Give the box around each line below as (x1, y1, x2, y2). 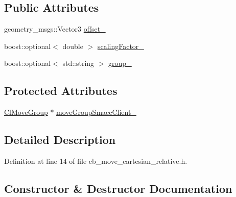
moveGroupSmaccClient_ (56, 107, 136, 117)
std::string (62, 58, 95, 68)
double (62, 40, 83, 51)
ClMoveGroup (4, 107, 48, 117)
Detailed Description (4, 132, 116, 147)
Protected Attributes (4, 83, 117, 98)
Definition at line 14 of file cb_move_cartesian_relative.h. (4, 155, 187, 166)
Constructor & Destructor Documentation (4, 180, 232, 196)
